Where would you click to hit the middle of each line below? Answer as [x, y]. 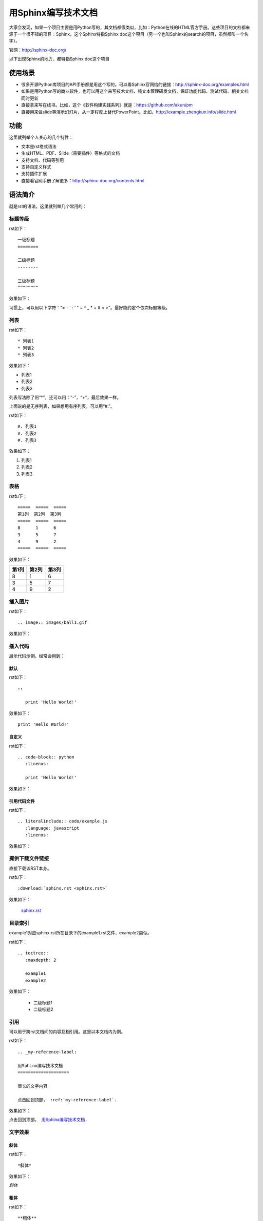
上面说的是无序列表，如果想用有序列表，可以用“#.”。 [62, 406]
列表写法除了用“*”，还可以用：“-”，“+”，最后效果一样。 [65, 398]
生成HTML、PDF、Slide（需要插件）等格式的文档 [71, 153]
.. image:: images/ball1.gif [52, 622]
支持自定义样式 [36, 167]
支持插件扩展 [34, 174]
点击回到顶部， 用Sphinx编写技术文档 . [48, 1120]
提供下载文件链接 [29, 859]
